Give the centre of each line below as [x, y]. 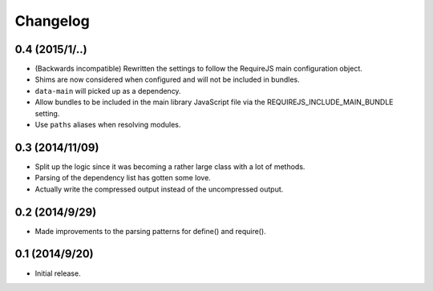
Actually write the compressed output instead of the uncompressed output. [159, 189]
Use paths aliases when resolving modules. [108, 125]
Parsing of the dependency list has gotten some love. [123, 178]
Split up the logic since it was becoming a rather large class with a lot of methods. [170, 166]
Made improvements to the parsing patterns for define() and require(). [150, 231]
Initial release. [58, 273]
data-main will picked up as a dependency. [108, 91]
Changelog [52, 21]
